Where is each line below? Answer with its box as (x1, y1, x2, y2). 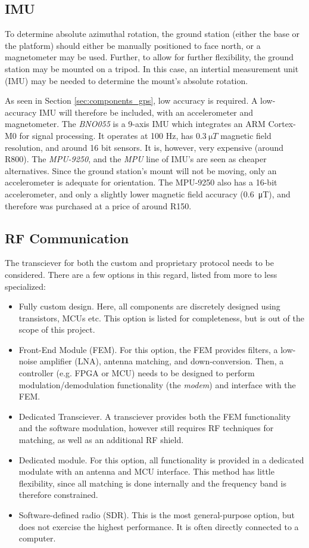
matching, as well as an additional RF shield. (18, 434, 184, 446)
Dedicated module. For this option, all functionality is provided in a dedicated (18, 453, 304, 466)
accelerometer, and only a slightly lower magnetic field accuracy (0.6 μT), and (5, 187, 291, 200)
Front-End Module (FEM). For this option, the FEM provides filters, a (18, 343, 278, 355)
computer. (18, 532, 56, 544)
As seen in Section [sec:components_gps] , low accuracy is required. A (5, 94, 258, 107)
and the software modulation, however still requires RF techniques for (18, 422, 274, 434)
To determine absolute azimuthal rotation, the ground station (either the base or (5, 27, 300, 40)
